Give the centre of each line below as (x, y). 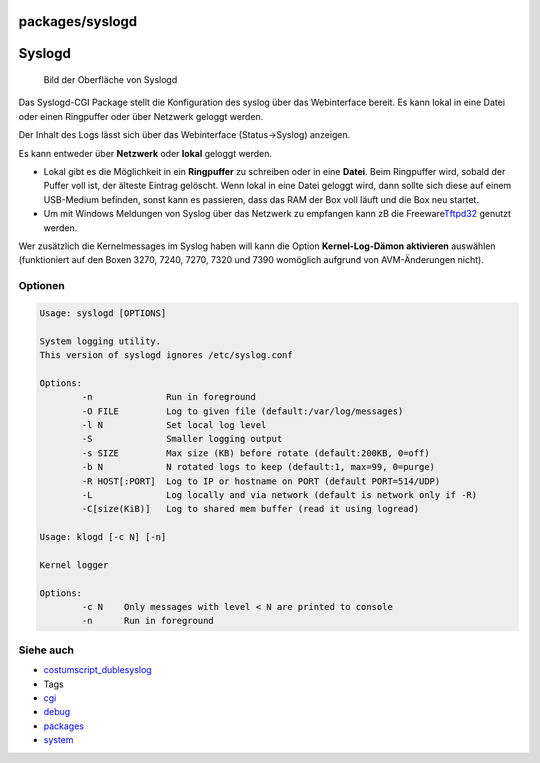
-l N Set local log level (174, 425)
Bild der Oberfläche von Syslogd (110, 80)
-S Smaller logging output (182, 439)
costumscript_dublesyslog (97, 670)
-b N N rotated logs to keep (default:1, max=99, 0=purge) (258, 467)
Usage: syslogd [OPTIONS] (103, 313)
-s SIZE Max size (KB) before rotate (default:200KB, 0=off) (255, 453)
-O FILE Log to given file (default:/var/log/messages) (242, 411)
